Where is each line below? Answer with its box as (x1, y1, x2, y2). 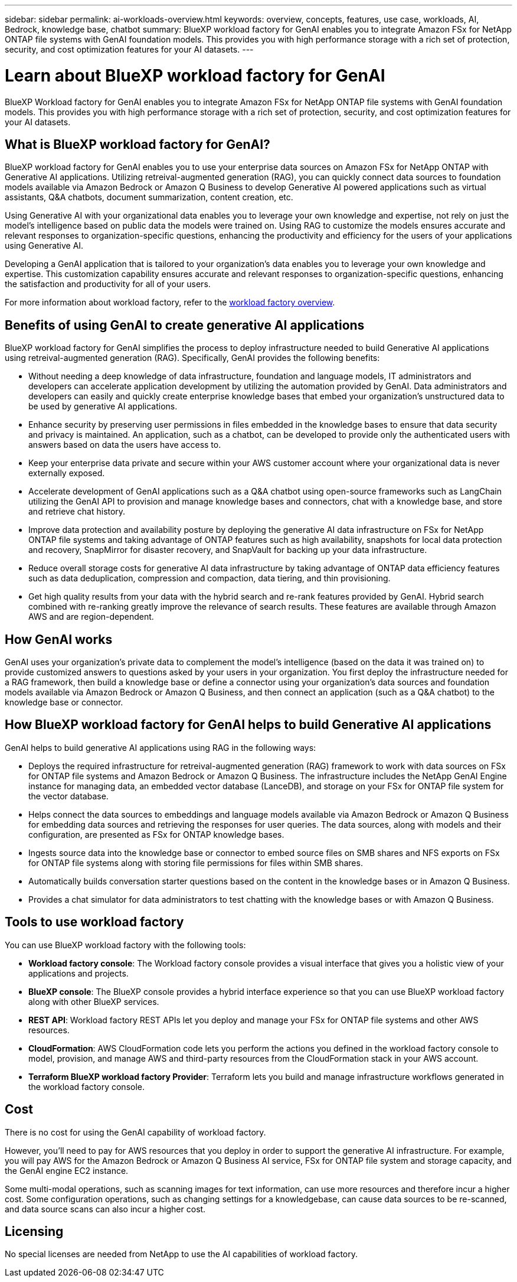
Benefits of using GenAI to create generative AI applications (5, 317, 365, 333)
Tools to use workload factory (5, 915, 184, 930)
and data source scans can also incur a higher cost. (5, 1203, 206, 1214)
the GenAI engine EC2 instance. (5, 1165, 129, 1176)
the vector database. (28, 790, 109, 801)
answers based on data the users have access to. (28, 440, 221, 450)
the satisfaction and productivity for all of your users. (5, 279, 211, 289)
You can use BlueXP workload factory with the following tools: (5, 939, 246, 950)
